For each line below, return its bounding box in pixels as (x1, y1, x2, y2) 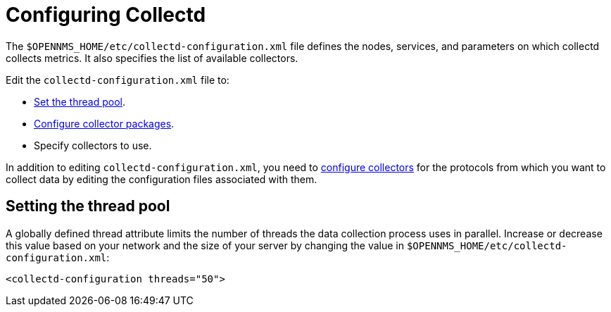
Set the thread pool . (34, 95, 125, 108)
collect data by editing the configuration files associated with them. (6, 173, 317, 185)
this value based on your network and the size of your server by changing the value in (6, 239, 404, 251)
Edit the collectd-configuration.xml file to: (6, 73, 229, 86)
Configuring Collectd (6, 3, 206, 27)
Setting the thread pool (6, 197, 170, 216)
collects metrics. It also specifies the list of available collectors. (6, 51, 298, 64)
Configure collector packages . (34, 117, 175, 130)
